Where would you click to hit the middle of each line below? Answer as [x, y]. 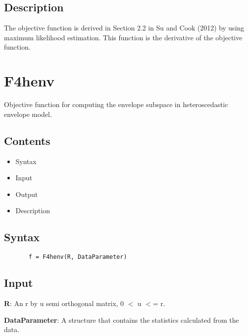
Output [27, 194]
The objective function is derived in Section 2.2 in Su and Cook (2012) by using [124, 28]
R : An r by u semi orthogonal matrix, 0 [64, 303]
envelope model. [28, 114]
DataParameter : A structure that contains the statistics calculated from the [122, 320]
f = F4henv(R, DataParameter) [78, 257]
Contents [27, 140]
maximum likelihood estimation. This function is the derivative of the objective [123, 37]
